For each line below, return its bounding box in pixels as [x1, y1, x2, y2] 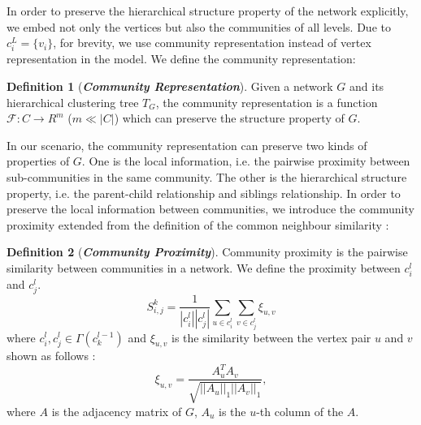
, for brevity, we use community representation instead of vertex [53, 34, 371, 51]
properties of [7, 152, 70, 170]
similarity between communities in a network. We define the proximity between [7, 259, 401, 276]
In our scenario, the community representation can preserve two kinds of [7, 136, 367, 153]
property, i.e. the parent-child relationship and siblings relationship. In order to [7, 184, 401, 201]
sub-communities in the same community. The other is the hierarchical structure [7, 168, 407, 185]
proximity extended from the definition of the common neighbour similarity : [7, 216, 389, 233]
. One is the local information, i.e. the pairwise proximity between [81, 152, 410, 170]
